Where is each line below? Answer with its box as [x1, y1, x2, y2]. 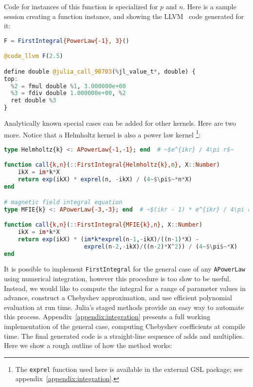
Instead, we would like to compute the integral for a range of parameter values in [4, 283, 246, 293]
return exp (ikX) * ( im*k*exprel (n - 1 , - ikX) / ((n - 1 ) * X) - [18, 235, 199, 243]
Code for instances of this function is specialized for [4, 1, 158, 11]
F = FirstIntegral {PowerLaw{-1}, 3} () [4, 37, 129, 44]
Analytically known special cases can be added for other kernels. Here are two [4, 118, 236, 128]
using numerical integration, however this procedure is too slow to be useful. [4, 273, 231, 284]
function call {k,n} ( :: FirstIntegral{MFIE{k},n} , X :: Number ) [4, 221, 203, 229]
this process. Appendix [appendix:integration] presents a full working [4, 311, 211, 322]
